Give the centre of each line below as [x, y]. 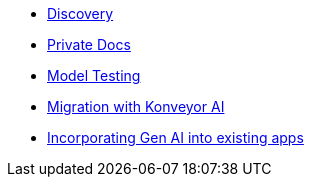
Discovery [80, 13]
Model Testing [94, 75]
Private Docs [89, 44]
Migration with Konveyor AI [136, 106]
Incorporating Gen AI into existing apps [175, 137]
